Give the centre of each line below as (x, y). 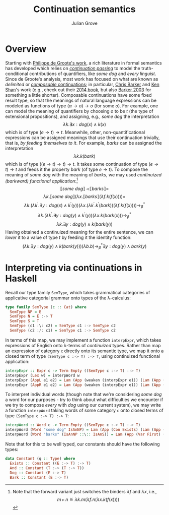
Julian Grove (84, 23)
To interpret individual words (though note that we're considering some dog (83, 395)
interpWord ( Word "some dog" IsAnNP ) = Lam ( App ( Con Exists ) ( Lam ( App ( (85, 430)
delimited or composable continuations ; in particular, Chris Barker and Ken (82, 84)
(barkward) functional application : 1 (41, 180)
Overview (26, 49)
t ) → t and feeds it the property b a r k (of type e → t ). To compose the (77, 169)
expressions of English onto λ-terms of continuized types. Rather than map (83, 345)
